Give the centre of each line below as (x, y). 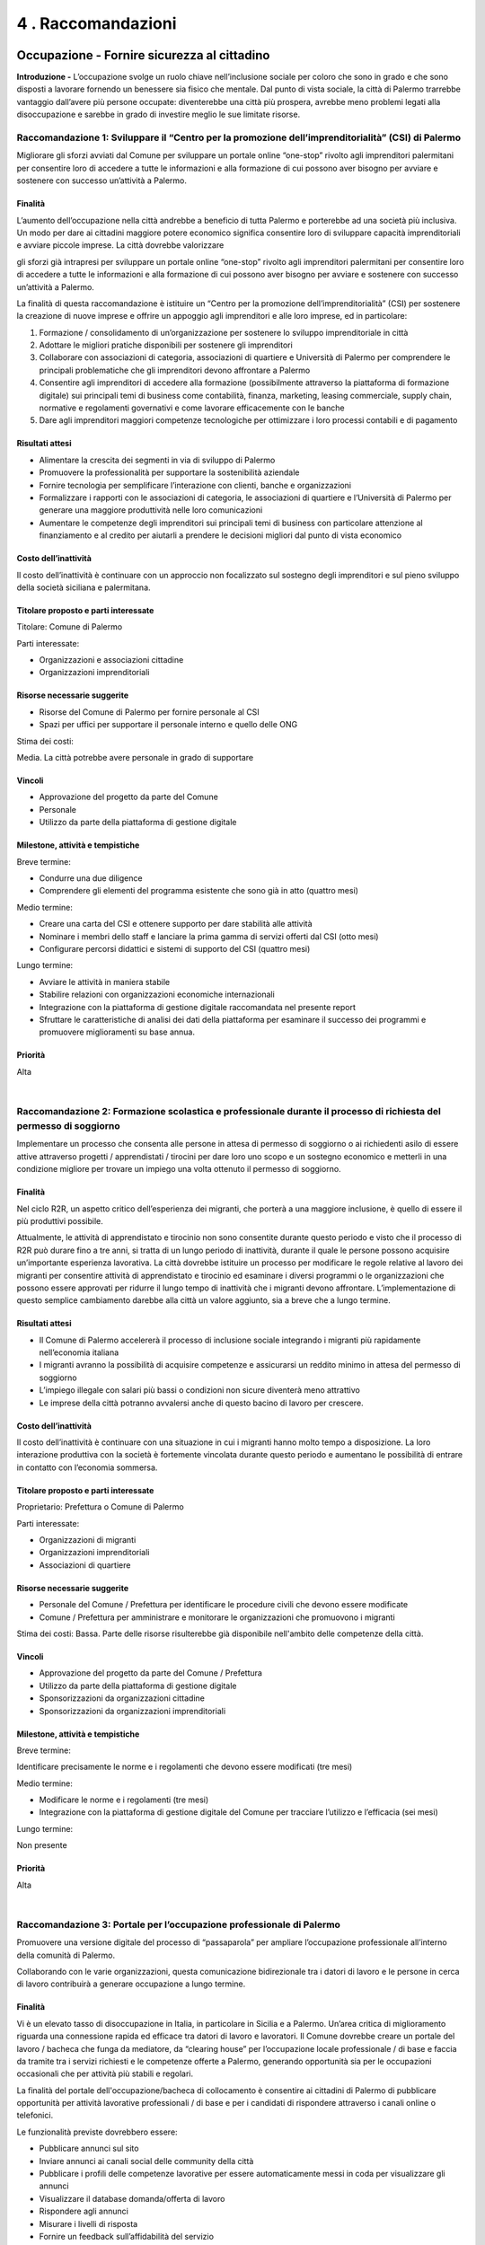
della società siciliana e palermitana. (84, 587)
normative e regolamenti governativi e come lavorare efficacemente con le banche (192, 408)
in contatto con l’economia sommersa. (87, 1467)
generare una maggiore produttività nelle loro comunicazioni (151, 510)
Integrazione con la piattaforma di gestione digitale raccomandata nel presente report (198, 1007)
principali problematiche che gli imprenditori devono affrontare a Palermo (175, 370)
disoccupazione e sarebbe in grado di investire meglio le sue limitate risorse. (159, 114)
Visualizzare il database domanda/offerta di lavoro (132, 2198)
